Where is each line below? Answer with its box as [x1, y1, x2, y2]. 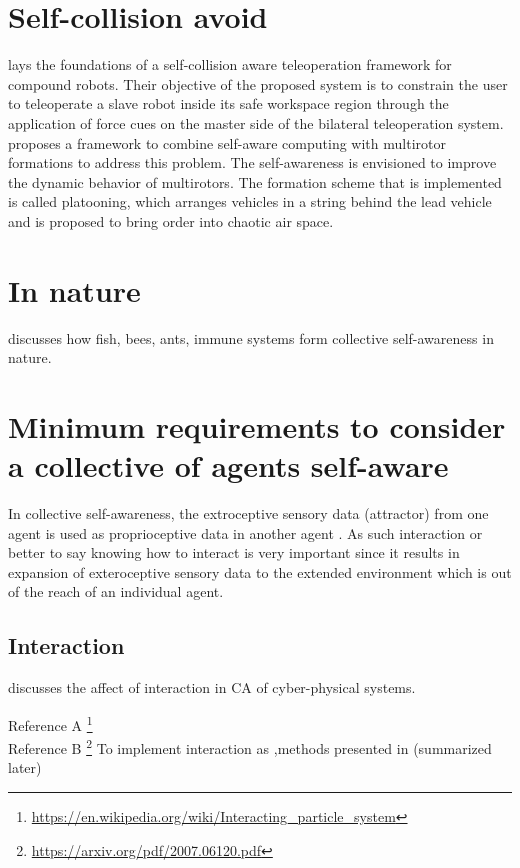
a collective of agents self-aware [8, 445, 449, 486]
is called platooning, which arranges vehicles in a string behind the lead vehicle [8, 191, 492, 212]
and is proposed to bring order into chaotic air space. [8, 210, 334, 231]
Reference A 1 [8, 711, 93, 735]
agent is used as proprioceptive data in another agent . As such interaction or [8, 522, 483, 543]
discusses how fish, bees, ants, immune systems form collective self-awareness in [8, 327, 494, 348]
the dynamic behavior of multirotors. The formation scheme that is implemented [8, 171, 502, 192]
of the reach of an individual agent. [8, 581, 224, 602]
